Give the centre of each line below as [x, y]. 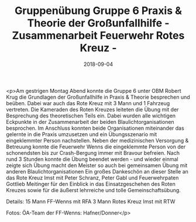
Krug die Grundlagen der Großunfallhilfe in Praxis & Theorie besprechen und [98, 97]
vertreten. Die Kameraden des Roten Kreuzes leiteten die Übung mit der [92, 109]
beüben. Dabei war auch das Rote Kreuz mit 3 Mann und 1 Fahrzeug [88, 103]
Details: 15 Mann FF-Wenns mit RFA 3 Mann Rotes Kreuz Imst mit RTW [91, 201]
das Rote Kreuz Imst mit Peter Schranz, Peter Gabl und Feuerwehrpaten [92, 178]
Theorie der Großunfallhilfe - [98, 23]
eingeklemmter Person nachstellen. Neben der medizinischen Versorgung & [97, 140]
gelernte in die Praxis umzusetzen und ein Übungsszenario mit [82, 134]
